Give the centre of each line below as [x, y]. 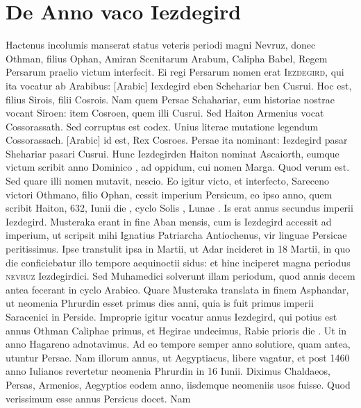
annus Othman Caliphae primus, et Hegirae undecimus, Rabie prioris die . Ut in [176, 330]
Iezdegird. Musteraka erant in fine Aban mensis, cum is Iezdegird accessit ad [169, 221]
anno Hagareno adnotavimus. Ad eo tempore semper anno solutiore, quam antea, [178, 344]
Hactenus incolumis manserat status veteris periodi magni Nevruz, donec [161, 45]
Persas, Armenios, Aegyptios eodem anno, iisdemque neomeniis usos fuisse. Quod [178, 384]
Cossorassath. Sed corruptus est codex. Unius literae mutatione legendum [162, 126]
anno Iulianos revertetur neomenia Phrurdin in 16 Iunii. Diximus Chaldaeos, [168, 371]
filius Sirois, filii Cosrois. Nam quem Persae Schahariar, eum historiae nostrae [170, 99]
